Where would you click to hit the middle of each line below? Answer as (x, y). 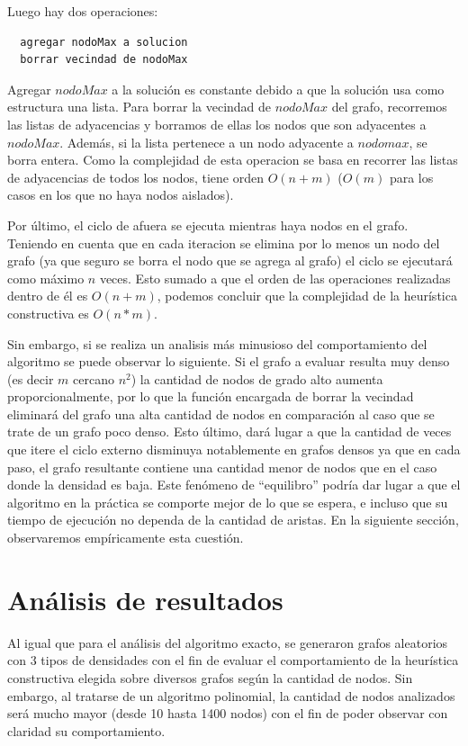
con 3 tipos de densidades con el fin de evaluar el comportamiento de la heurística (233, 660)
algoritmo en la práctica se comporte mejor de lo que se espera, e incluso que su (228, 502)
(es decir (31, 378)
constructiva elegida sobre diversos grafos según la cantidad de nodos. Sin (210, 677)
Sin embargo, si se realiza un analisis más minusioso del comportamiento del (217, 343)
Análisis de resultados (145, 599)
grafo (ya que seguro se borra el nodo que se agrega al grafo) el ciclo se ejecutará (230, 261)
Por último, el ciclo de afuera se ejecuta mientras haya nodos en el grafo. (208, 225)
